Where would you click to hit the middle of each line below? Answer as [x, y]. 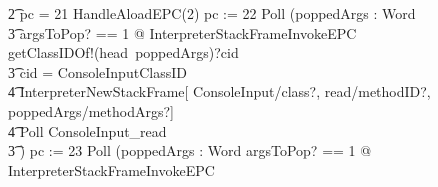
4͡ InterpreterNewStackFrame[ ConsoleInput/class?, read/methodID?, [219, 91]
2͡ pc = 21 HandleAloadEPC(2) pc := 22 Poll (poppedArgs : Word [212, 13]
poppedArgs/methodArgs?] [91, 110]
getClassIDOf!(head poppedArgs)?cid [123, 52]
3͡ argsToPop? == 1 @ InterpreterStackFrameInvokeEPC [182, 32]
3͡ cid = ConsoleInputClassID [97, 71]
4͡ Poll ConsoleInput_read [87, 130]
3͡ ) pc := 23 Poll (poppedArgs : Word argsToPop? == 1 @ [190, 150]
